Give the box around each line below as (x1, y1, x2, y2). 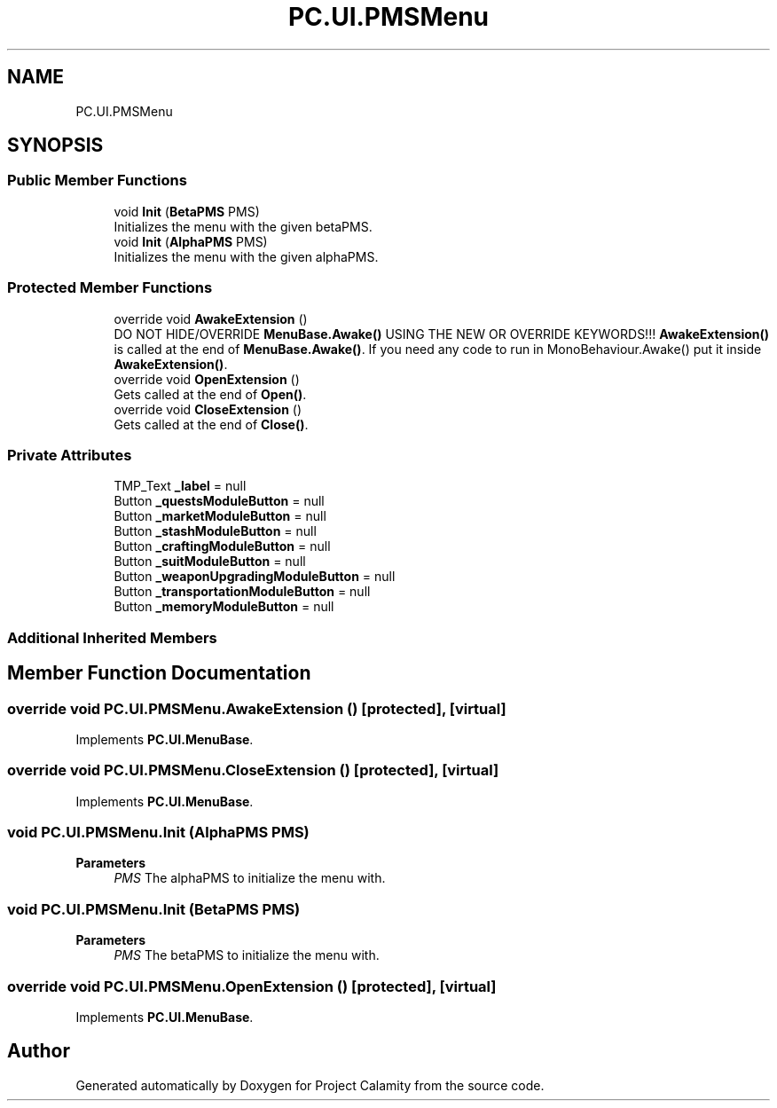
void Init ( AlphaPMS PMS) (114, 233, 268, 249)
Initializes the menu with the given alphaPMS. (114, 248, 379, 264)
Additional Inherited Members (7, 628, 217, 647)
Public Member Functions (7, 171, 187, 190)
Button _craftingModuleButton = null (114, 538, 331, 554)
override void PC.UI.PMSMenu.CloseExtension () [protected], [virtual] (7, 761, 499, 780)
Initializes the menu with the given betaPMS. (114, 218, 373, 234)
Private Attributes (7, 445, 132, 464)
